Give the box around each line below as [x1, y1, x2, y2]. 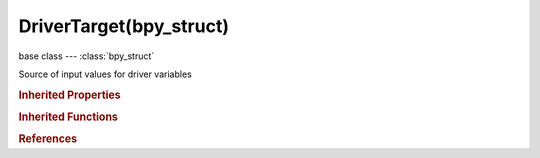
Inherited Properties [18, 88, 122, 102]
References [18, 132, 78, 146]
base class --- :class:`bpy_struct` [18, 50, 155, 62]
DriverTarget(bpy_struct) [18, 15, 230, 37]
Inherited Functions [18, 110, 119, 124]
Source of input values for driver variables [18, 68, 192, 80]
